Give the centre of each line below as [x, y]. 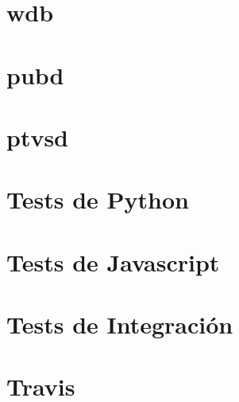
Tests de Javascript [113, 261]
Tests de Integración [120, 324]
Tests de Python [98, 199]
